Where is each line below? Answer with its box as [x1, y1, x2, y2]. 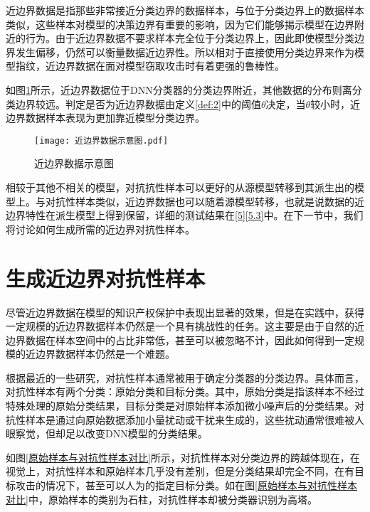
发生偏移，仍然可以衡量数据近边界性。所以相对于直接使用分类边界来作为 [15, 44, 354, 59]
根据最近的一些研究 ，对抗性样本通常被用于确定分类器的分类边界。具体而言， [6, 370, 364, 385]
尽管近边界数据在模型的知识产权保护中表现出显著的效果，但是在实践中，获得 [6, 304, 364, 319]
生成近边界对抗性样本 [6, 263, 206, 292]
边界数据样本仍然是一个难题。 [35, 346, 175, 361]
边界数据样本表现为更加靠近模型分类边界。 [6, 110, 205, 125]
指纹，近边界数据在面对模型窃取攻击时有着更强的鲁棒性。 [15, 58, 285, 73]
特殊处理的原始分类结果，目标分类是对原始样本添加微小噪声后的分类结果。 [6, 398, 354, 413]
